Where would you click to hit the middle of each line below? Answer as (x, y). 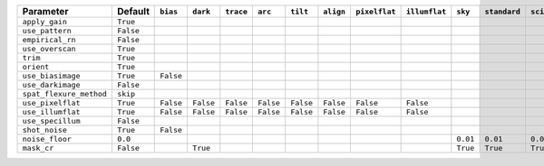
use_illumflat (51, 112)
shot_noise (45, 130)
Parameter (45, 11)
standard (503, 11)
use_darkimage (51, 85)
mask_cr (38, 148)
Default (133, 11)
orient (36, 67)
